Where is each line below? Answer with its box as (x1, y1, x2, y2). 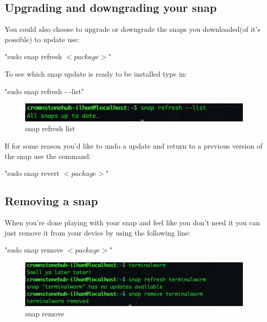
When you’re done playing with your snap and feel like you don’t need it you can (5, 217, 260, 228)
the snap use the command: (5, 150, 91, 161)
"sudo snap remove (5, 244, 63, 255)
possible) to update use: (5, 33, 80, 44)
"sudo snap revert (5, 168, 60, 178)
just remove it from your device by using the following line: (5, 227, 190, 238)
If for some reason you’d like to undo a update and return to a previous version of (5, 140, 263, 151)
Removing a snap (5, 193, 98, 209)
